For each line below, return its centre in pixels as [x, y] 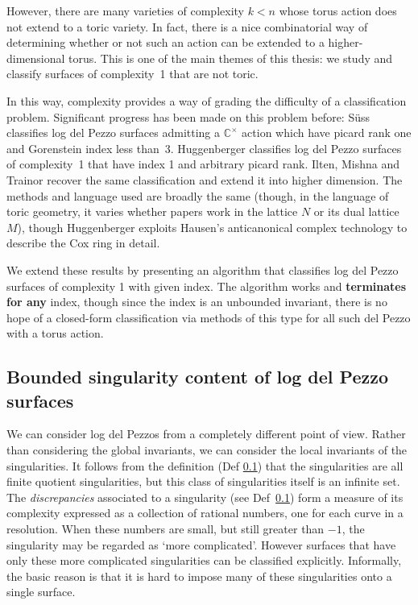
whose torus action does [338, 10]
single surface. [41, 592]
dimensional [36, 58]
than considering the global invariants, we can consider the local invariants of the [207, 450]
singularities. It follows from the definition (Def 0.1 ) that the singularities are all [205, 465]
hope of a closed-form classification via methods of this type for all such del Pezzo [209, 317]
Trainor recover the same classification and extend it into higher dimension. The [205, 179]
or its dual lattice [356, 211]
